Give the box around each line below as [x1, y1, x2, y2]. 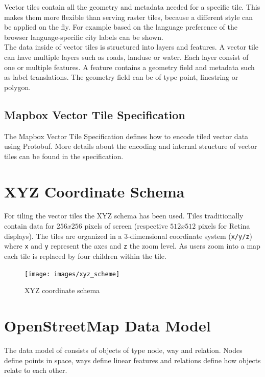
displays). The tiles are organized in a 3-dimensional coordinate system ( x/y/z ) [4, 230, 252, 241]
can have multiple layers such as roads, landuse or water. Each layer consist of [4, 51, 249, 62]
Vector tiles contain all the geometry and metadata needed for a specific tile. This [4, 2, 260, 12]
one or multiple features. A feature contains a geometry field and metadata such [4, 61, 255, 72]
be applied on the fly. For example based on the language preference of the [4, 21, 237, 32]
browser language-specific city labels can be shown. [4, 31, 163, 42]
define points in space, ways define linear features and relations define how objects [4, 354, 261, 365]
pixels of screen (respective [84, 220, 168, 231]
